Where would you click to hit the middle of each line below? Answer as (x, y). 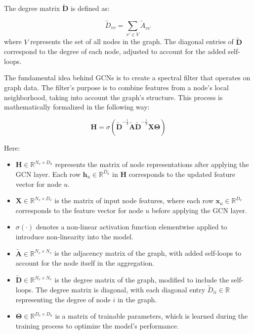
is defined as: (90, 8)
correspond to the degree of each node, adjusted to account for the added (115, 51)
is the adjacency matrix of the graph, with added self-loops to (148, 253)
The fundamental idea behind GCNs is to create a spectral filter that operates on (127, 78)
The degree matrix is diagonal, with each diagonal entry (120, 289)
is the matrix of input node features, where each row (134, 200)
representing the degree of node (63, 299)
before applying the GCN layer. (199, 210)
